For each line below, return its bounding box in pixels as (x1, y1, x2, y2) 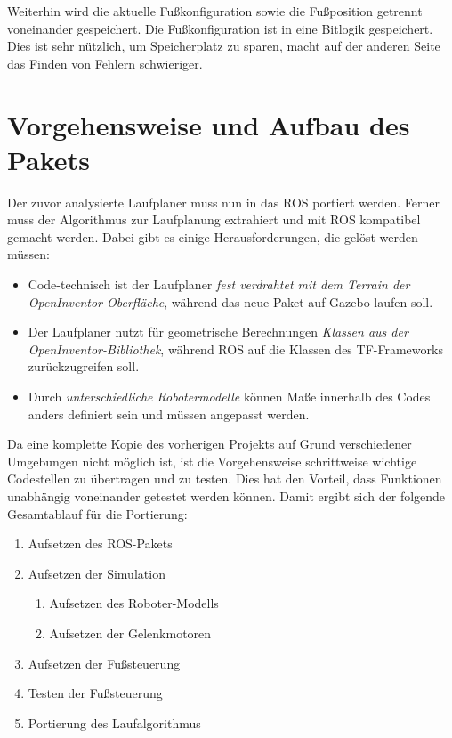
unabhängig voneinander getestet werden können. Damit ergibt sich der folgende (7, 487, 446, 505)
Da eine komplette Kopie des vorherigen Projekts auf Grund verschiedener (7, 434, 412, 453)
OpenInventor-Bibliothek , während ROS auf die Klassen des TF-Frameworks (28, 339, 443, 358)
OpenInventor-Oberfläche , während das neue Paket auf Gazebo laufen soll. (28, 292, 433, 311)
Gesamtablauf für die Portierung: (7, 504, 188, 523)
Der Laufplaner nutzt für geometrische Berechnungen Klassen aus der (28, 322, 408, 341)
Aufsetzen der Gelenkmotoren (49, 623, 212, 642)
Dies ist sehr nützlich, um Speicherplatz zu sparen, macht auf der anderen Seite (7, 36, 440, 55)
